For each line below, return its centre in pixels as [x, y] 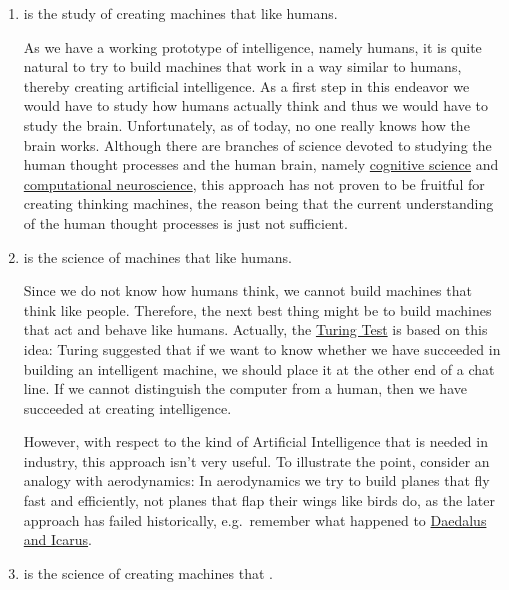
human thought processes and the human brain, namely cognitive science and [261, 164]
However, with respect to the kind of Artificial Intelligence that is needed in [255, 441]
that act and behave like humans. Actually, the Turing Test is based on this [255, 329]
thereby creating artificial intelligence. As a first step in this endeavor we [246, 85]
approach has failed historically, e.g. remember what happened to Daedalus [255, 519]
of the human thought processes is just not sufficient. [185, 222]
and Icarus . [57, 539]
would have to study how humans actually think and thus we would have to [255, 105]
